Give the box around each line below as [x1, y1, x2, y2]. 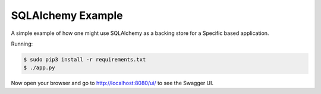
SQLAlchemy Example [11, 9, 123, 22]
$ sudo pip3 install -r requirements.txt [23, 56, 146, 63]
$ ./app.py [23, 64, 55, 71]
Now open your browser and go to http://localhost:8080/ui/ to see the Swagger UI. [11, 80, 214, 87]
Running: [11, 40, 33, 47]
